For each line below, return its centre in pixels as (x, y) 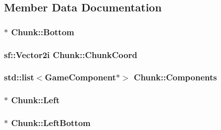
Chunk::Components (175, 77)
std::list (19, 77)
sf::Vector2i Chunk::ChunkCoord (71, 54)
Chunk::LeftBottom (51, 123)
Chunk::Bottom (43, 32)
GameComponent (81, 77)
